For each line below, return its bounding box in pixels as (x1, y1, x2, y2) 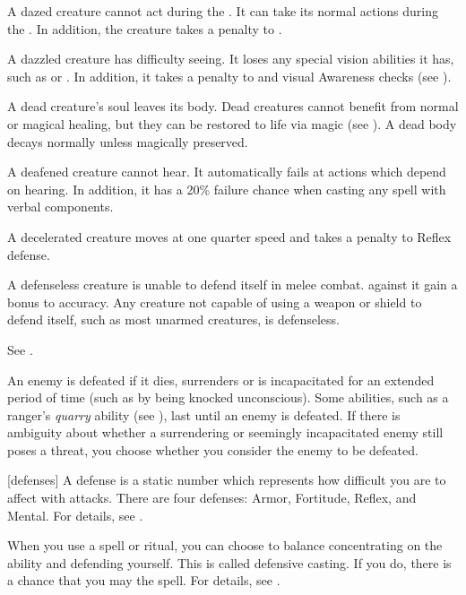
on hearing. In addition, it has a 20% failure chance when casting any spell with (7, 179, 446, 198)
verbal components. (7, 197, 114, 216)
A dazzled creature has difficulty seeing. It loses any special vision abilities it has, (7, 49, 454, 68)
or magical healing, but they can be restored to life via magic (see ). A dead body (7, 114, 457, 133)
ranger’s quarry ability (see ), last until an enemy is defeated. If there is (7, 405, 401, 424)
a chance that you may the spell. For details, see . (7, 571, 280, 590)
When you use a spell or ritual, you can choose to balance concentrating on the (7, 536, 443, 555)
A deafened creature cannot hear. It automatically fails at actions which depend (7, 162, 446, 181)
